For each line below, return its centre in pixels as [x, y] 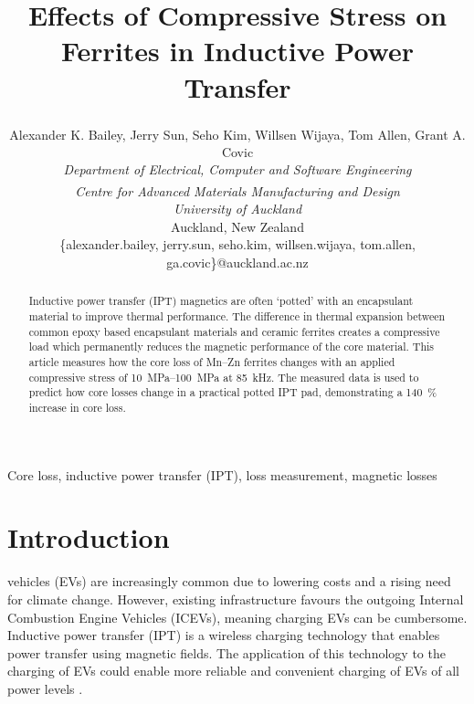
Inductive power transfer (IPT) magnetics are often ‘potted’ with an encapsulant [221, 301]
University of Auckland [237, 209]
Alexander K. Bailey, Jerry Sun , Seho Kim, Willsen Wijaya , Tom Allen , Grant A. [237, 134]
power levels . [45, 688]
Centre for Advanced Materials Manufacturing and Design [237, 190]
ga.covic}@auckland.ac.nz [237, 262]
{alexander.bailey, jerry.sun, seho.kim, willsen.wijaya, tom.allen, [237, 244]
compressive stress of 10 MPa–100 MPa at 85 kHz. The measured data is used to [224, 377]
